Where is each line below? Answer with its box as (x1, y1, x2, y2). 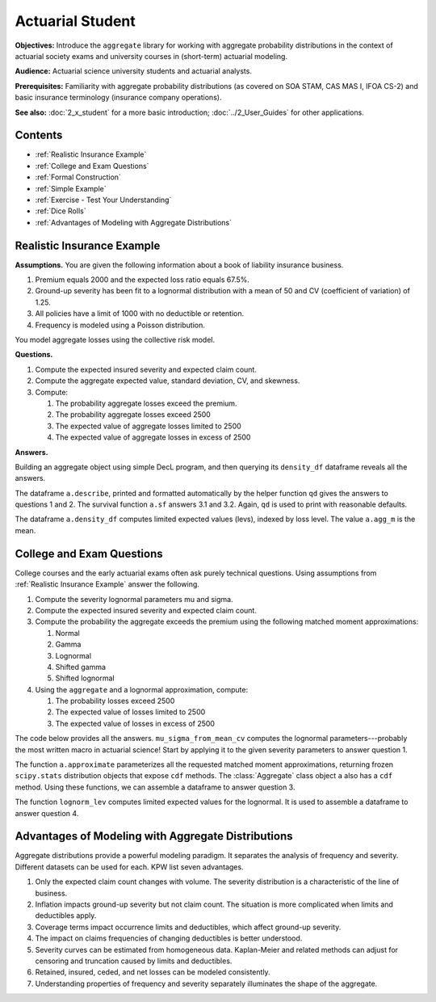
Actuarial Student (15, 12, 136, 30)
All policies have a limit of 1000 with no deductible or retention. (35, 309, 245, 318)
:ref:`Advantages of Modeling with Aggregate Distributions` (35, 217, 232, 227)
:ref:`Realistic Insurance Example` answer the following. (15, 579, 199, 589)
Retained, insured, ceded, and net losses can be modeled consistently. (35, 967, 270, 977)
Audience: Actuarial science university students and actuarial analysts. (15, 66, 252, 76)
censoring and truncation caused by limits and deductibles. (35, 956, 233, 966)
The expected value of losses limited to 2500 (55, 707, 206, 717)
